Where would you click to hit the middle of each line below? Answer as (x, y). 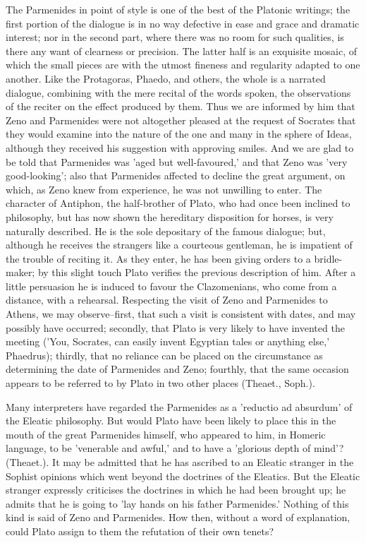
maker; (20, 272)
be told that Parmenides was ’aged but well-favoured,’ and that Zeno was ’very (177, 161)
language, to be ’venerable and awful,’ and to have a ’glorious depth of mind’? (175, 448)
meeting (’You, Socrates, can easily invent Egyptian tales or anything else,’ (168, 341)
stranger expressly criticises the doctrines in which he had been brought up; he (176, 490)
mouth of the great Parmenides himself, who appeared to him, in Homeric (166, 434)
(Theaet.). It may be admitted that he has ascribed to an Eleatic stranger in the (180, 462)
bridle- (328, 258)
